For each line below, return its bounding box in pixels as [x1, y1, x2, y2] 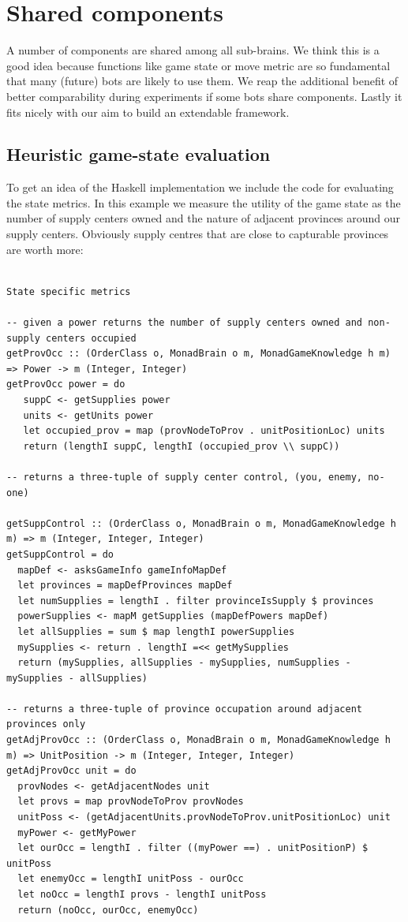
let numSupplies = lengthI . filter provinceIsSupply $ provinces [17, 595, 374, 607]
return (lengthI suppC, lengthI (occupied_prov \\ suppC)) [23, 440, 340, 452]
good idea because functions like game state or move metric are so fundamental [6, 57, 391, 73]
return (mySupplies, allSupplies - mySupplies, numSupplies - [17, 657, 351, 669]
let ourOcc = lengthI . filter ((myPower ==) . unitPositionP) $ [17, 842, 369, 854]
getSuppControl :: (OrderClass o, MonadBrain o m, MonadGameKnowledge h [6, 517, 396, 529]
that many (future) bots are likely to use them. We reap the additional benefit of [6, 73, 399, 89]
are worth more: [6, 241, 84, 257]
